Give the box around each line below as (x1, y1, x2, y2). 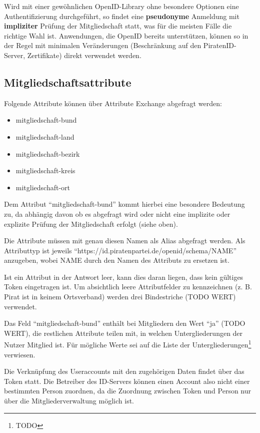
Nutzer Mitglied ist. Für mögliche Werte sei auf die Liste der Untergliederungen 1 (4, 338, 251, 350)
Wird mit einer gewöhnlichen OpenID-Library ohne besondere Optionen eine (4, 1, 239, 11)
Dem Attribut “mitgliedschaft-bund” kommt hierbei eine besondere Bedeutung (4, 199, 245, 209)
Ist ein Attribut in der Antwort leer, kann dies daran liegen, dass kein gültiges (4, 271, 243, 282)
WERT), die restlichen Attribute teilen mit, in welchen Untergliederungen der (4, 327, 243, 338)
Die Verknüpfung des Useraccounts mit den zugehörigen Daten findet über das (4, 366, 244, 376)
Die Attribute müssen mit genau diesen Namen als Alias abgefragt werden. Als (4, 235, 245, 246)
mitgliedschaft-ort (15, 182, 70, 192)
